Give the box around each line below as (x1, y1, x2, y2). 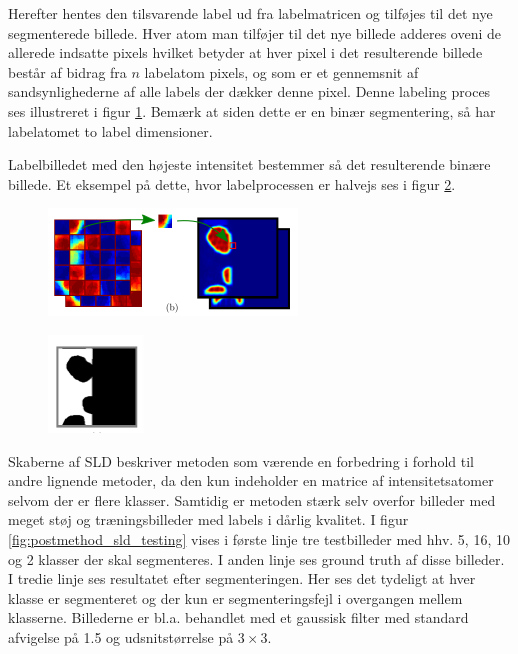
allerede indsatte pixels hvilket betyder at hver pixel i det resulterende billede (8, 42, 483, 63)
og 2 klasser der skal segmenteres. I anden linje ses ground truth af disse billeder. (8, 548, 505, 569)
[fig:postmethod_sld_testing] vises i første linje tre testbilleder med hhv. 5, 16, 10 (8, 528, 510, 549)
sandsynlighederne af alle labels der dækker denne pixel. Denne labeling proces (8, 81, 491, 102)
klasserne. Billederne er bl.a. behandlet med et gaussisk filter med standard (8, 607, 469, 628)
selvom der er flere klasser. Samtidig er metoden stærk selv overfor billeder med (8, 489, 496, 510)
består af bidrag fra (8, 61, 127, 82)
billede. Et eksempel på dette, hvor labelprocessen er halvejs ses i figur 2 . (8, 173, 456, 194)
